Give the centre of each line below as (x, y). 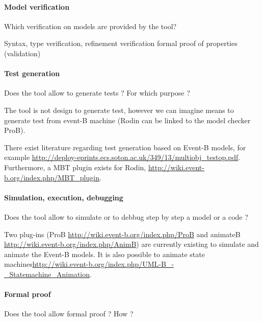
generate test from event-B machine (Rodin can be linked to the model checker (127, 120)
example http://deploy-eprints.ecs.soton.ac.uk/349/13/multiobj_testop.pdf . (122, 157)
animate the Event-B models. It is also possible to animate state (104, 254)
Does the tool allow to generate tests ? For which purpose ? (97, 93)
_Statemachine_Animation (47, 274)
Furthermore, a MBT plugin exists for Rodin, (75, 167)
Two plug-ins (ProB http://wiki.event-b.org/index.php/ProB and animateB (122, 234)
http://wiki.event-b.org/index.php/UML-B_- (103, 264)
